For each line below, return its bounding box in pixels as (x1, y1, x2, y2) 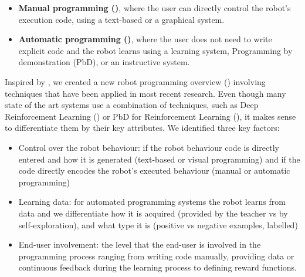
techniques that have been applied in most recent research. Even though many (5, 87, 286, 99)
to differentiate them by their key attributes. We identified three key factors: (5, 121, 280, 134)
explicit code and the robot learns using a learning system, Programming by (18, 44, 293, 56)
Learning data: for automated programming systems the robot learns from (18, 195, 286, 208)
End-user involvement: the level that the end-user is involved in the (18, 238, 261, 251)
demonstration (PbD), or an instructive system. (18, 56, 190, 68)
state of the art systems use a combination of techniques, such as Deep (5, 99, 259, 111)
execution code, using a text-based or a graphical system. (18, 13, 225, 25)
